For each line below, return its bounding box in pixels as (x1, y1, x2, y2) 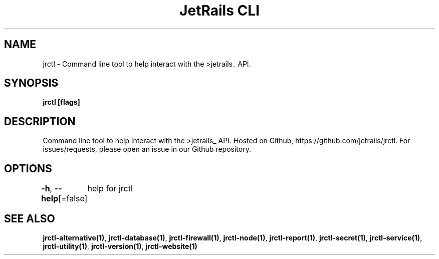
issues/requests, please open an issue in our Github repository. (43, 145, 251, 154)
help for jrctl (87, 183, 133, 194)
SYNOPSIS (4, 77, 59, 90)
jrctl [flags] (43, 98, 80, 107)
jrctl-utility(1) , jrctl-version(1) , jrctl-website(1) (43, 241, 197, 250)
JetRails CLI (179, 2, 260, 19)
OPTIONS (4, 162, 52, 175)
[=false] (58, 193, 88, 204)
